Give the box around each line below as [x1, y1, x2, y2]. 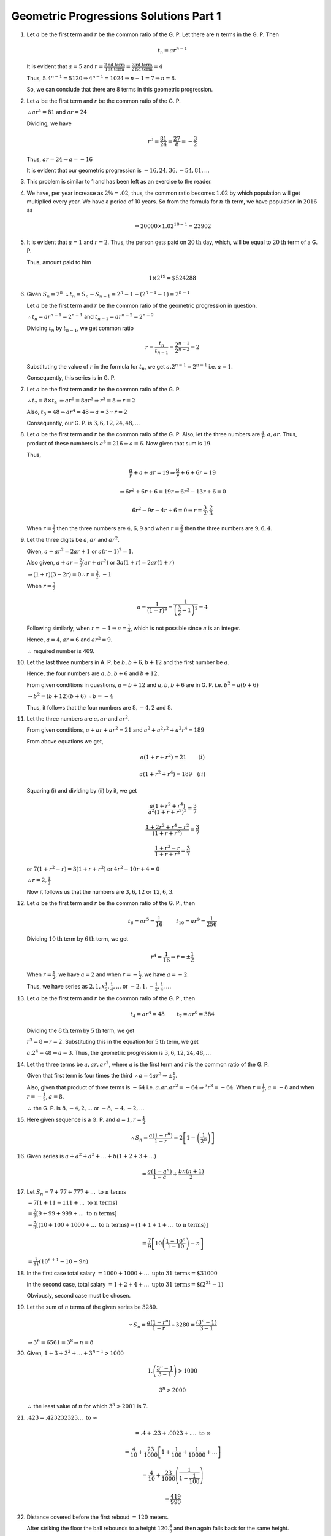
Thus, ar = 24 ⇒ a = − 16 [26, 155, 93, 163]
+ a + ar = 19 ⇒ [133, 469, 175, 476]
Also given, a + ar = [26, 559, 79, 566]
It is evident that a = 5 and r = [26, 63, 104, 70]
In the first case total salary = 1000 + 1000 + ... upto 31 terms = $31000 [26, 1269, 218, 1277]
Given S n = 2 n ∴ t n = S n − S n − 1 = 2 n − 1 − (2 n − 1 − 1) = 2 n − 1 [26, 289, 190, 299]
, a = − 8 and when [264, 1083, 315, 1091]
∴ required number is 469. [28, 647, 95, 654]
